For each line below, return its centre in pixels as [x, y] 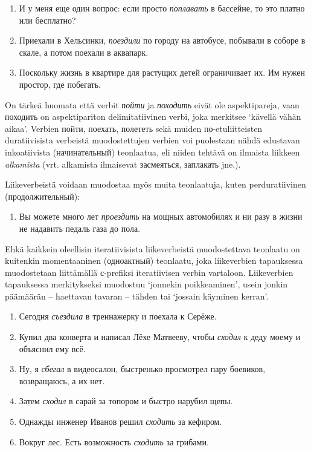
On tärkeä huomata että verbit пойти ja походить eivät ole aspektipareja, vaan [152, 104]
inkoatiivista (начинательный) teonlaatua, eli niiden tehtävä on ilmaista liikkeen [152, 152]
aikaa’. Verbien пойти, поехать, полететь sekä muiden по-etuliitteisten [134, 128]
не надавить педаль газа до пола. [80, 228]
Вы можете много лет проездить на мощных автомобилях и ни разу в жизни [161, 216]
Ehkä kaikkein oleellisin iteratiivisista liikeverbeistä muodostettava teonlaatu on [152, 248]
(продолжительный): [43, 196]
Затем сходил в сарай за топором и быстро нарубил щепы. [126, 401]
